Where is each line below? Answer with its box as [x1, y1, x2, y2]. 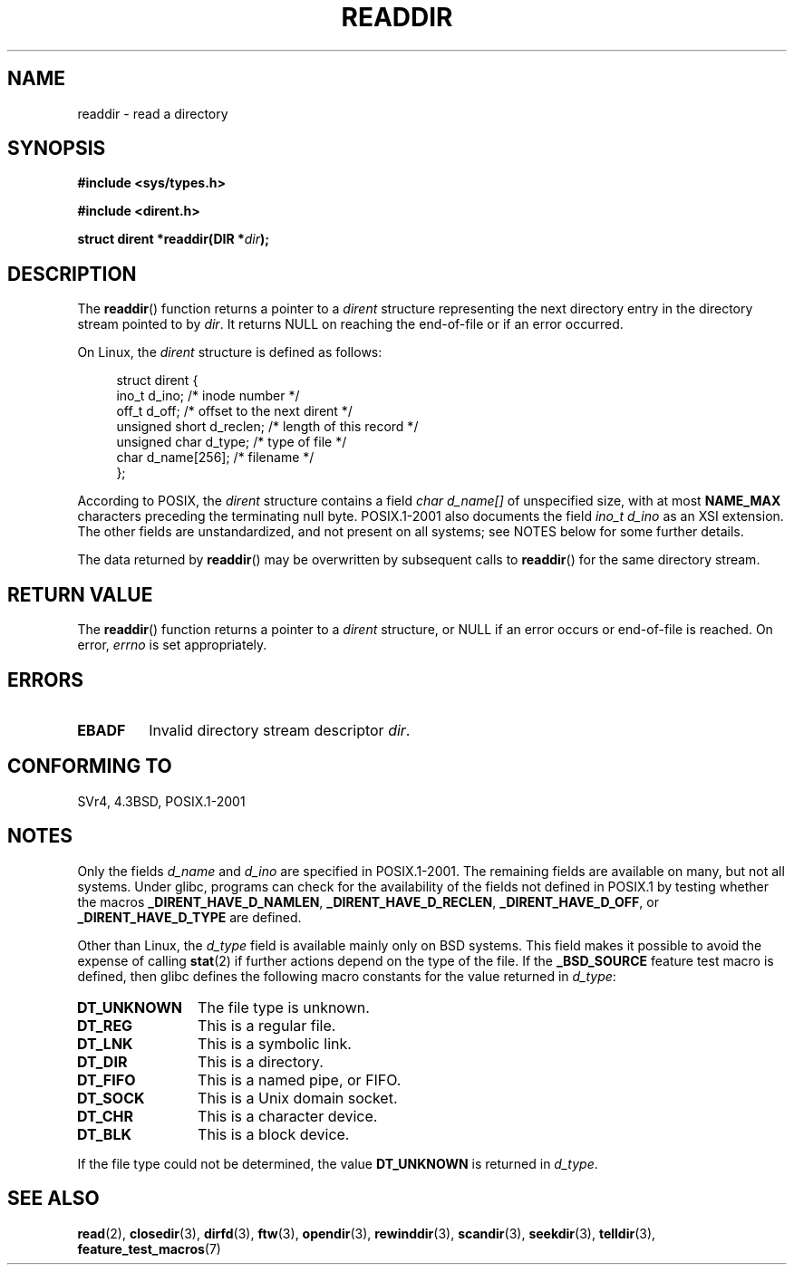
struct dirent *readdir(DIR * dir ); [77, 231, 270, 247]
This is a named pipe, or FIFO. [198, 1070, 402, 1089]
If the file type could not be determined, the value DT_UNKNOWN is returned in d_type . [77, 1155, 598, 1171]
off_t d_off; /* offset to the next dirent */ [116, 403, 353, 419]
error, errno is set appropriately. [77, 637, 267, 653]
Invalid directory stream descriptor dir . [149, 720, 411, 739]
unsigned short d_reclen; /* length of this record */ [116, 419, 419, 435]
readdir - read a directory [77, 105, 228, 121]
